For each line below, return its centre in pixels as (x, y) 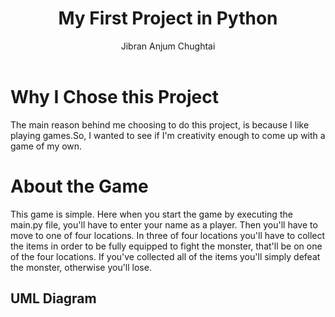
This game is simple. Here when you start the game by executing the (151, 214)
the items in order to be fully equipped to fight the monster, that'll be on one (166, 246)
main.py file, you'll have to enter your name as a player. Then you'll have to (164, 224)
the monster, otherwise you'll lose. (81, 267)
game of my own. (46, 146)
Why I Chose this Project (114, 96)
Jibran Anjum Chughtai (168, 46)
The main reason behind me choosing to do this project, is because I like (160, 124)
